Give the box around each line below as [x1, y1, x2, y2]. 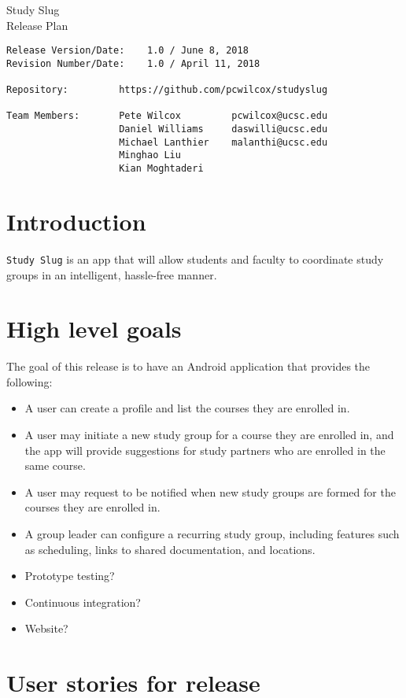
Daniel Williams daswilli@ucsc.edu [119, 124, 328, 135]
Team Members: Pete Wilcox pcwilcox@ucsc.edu [6, 110, 328, 122]
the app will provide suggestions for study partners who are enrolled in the [24, 441, 386, 458]
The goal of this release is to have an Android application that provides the [6, 358, 371, 375]
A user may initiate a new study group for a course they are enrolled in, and [24, 427, 394, 443]
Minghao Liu [119, 150, 181, 161]
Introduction [6, 205, 146, 237]
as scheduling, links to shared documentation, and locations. [24, 541, 316, 557]
